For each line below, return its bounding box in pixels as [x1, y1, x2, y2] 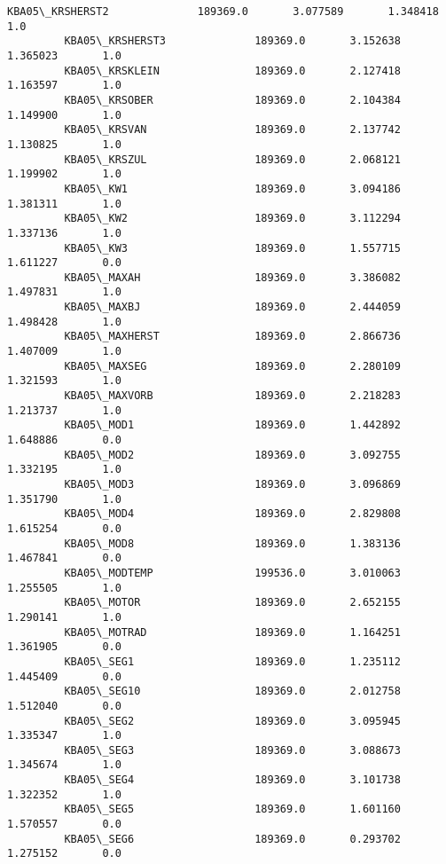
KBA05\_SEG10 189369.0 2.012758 [64, 685, 401, 698]
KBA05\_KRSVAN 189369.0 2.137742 [64, 123, 401, 137]
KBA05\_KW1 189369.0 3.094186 [64, 182, 401, 195]
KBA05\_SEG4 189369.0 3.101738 [64, 774, 401, 787]
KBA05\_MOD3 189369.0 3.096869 [64, 478, 401, 491]
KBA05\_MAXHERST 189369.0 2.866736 [64, 330, 401, 343]
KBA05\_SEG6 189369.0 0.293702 [64, 832, 401, 845]
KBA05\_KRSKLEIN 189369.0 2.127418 [64, 64, 401, 77]
